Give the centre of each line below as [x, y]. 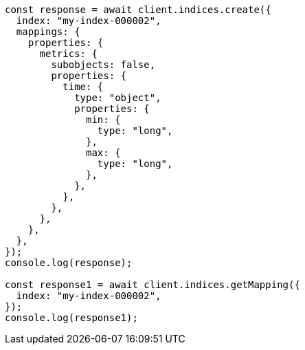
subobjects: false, [103, 65]
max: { [103, 153]
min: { [103, 120]
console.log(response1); [71, 318]
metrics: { [68, 54]
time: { [83, 87]
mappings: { [48, 32]
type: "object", [118, 98]
